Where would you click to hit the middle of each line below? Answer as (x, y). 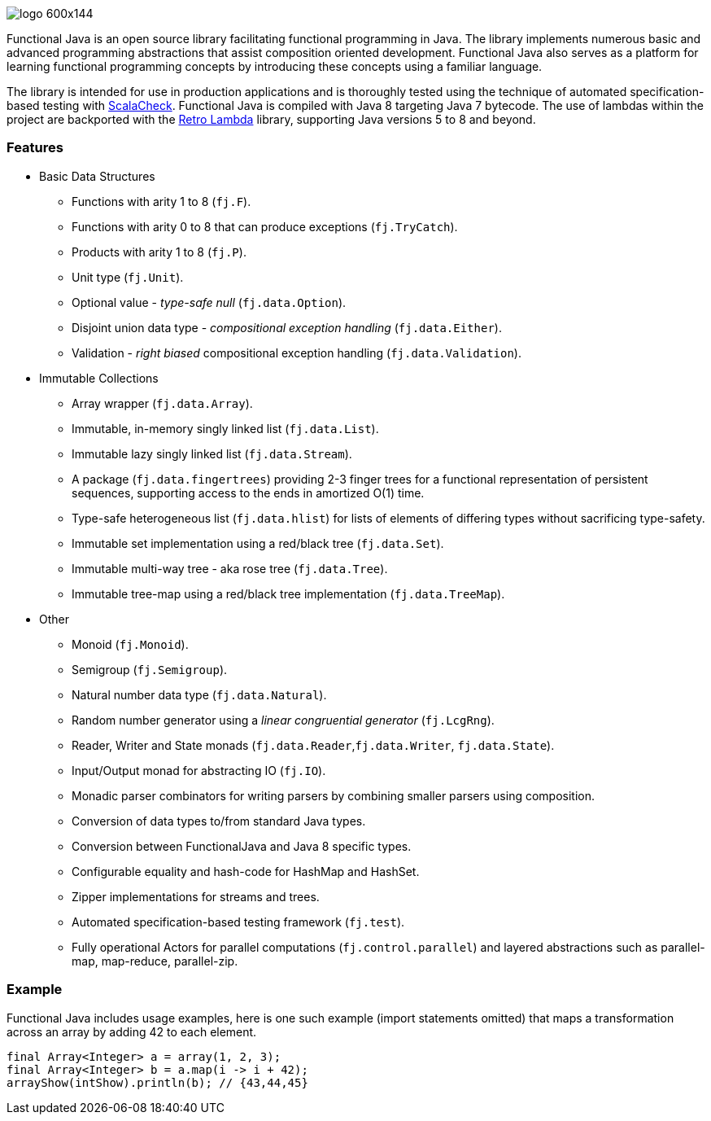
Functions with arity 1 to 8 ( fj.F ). (161, 201)
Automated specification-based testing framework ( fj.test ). (238, 922)
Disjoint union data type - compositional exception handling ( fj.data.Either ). (287, 327)
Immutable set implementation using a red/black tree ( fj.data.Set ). (258, 543)
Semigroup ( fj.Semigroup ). (150, 669)
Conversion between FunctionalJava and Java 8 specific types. (242, 846)
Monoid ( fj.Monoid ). (130, 644)
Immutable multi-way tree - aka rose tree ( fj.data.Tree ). (230, 568)
